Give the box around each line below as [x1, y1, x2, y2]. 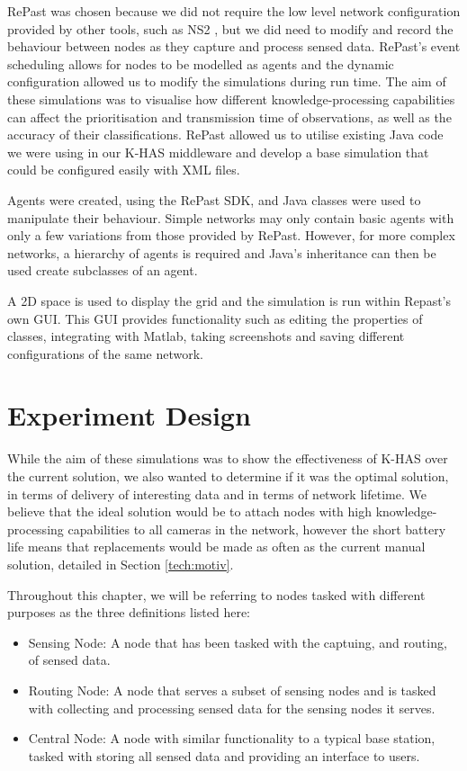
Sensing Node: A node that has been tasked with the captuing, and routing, [28, 632, 447, 651]
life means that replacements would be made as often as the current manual [7, 537, 426, 556]
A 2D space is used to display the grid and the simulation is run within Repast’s [7, 291, 452, 309]
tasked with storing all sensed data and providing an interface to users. [28, 746, 420, 765]
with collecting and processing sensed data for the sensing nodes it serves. [28, 698, 436, 717]
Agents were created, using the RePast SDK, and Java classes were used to [7, 190, 421, 209]
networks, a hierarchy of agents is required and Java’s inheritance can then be [7, 243, 436, 262]
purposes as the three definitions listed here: [7, 603, 251, 622]
